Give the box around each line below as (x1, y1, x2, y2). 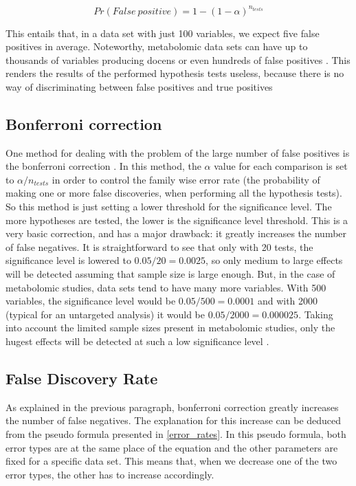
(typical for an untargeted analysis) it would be (5, 307, 205, 321)
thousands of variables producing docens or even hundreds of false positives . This (5, 52, 351, 67)
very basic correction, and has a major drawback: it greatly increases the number (5, 226, 347, 241)
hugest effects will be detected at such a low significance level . (5, 333, 269, 348)
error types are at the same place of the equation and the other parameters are (5, 440, 338, 454)
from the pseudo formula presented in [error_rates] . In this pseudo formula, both (5, 426, 346, 441)
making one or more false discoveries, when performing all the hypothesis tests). (5, 186, 342, 200)
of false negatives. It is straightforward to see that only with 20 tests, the (5, 239, 313, 254)
